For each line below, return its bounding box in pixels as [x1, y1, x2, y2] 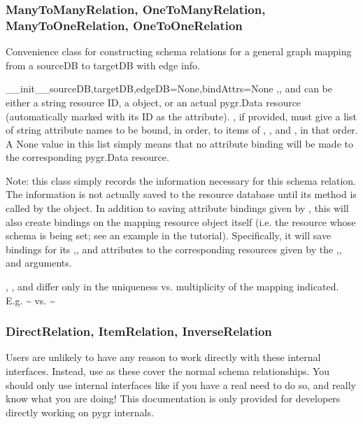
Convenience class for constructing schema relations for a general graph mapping [6, 44, 352, 59]
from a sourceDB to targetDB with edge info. [6, 57, 200, 72]
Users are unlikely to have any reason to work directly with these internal [6, 350, 321, 365]
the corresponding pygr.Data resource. [6, 150, 169, 164]
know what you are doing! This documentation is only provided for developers [6, 391, 341, 406]
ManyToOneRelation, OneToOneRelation [6, 16, 243, 34]
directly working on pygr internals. [6, 404, 154, 419]
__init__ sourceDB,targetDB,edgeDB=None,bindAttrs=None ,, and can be [6, 81, 332, 96]
